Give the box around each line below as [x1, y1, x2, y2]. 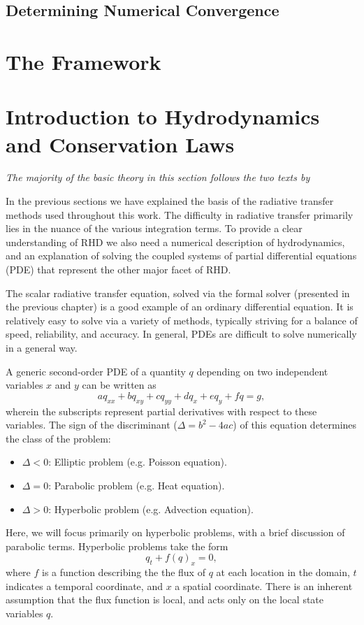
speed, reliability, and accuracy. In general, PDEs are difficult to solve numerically [6, 326, 357, 341]
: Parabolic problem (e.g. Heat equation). [48, 477, 225, 492]
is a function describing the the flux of [42, 565, 205, 580]
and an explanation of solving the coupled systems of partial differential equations [6, 248, 357, 263]
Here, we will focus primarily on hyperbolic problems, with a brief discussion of [6, 525, 345, 540]
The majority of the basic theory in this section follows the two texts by [6, 170, 310, 185]
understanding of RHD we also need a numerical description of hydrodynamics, [6, 234, 345, 249]
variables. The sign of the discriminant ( [6, 417, 177, 432]
